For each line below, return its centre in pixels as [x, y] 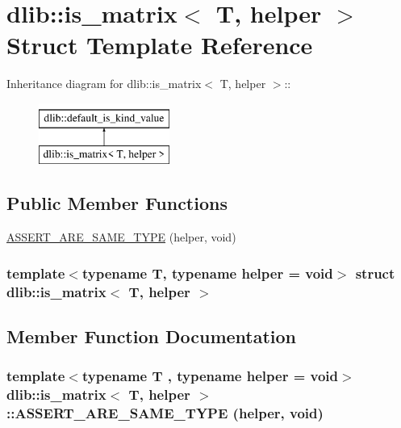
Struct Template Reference [160, 45]
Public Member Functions [117, 203]
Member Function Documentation [152, 336]
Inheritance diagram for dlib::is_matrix [104, 84]
